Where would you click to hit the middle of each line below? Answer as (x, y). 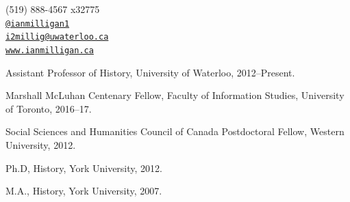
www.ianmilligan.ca (50, 50)
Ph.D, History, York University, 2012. (84, 168)
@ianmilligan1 (38, 24)
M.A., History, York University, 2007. (84, 191)
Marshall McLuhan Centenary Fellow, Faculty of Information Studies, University (175, 95)
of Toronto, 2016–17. (49, 108)
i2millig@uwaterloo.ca (57, 37)
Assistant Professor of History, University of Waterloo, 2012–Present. (150, 72)
